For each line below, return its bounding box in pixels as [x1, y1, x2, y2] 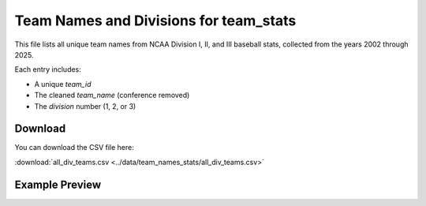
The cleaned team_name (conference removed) [34, 91, 190, 100]
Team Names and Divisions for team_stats [14, 12, 297, 29]
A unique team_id [34, 79, 92, 88]
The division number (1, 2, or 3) [34, 101, 136, 110]
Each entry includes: [14, 65, 82, 74]
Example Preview [14, 178, 102, 191]
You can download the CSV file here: [14, 143, 134, 152]
